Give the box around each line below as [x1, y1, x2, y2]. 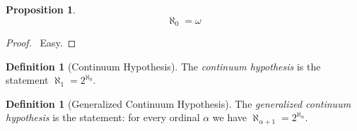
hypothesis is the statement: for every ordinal [6, 110, 200, 125]
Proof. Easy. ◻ [6, 35, 76, 50]
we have [212, 110, 247, 125]
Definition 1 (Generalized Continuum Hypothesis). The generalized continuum [6, 96, 351, 111]
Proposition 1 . [6, 2, 76, 16]
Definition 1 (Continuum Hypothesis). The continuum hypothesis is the [6, 58, 321, 73]
